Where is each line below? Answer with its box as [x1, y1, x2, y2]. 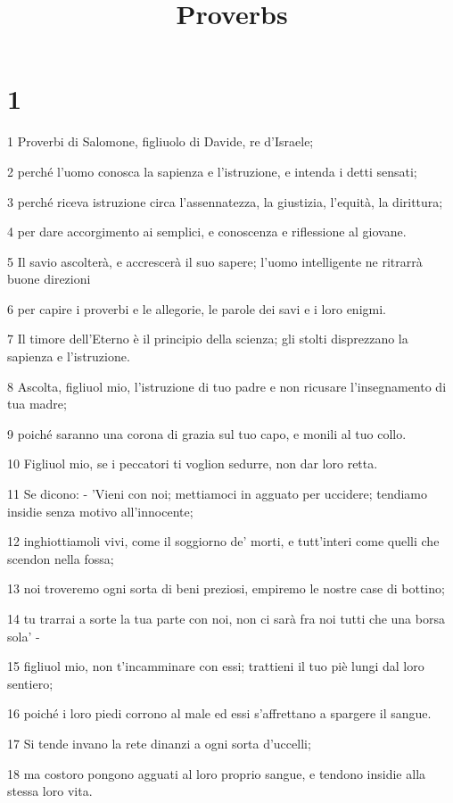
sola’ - [7, 626, 40, 645]
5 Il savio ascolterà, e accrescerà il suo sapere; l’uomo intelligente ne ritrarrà [7, 252, 423, 270]
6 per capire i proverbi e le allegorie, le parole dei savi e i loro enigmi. [7, 299, 386, 318]
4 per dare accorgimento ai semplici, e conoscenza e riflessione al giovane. [7, 222, 407, 241]
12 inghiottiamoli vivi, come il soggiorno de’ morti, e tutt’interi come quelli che [7, 532, 440, 551]
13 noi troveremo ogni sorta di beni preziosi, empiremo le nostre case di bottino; [7, 579, 445, 598]
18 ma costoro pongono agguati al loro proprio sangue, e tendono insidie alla [7, 764, 426, 782]
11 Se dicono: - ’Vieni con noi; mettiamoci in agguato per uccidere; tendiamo [7, 484, 428, 503]
